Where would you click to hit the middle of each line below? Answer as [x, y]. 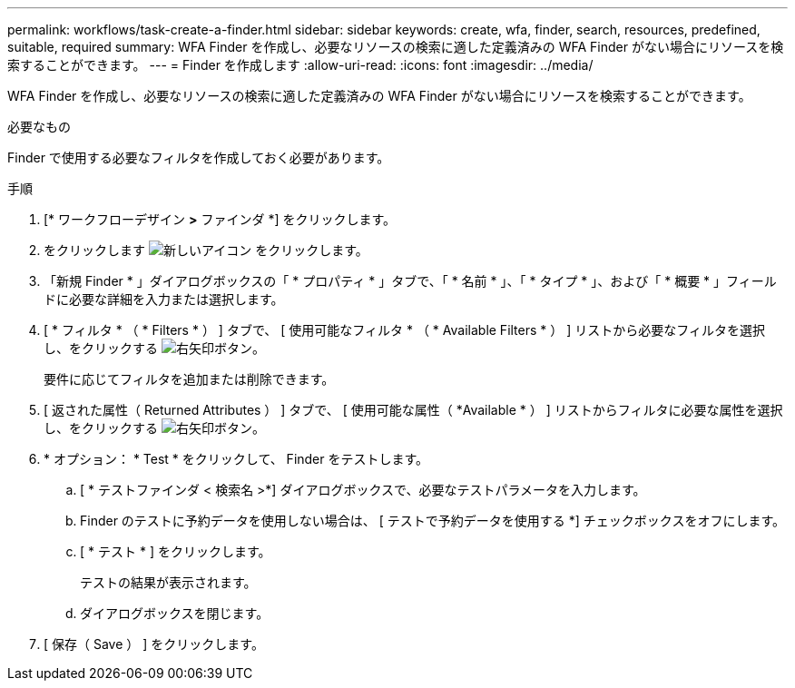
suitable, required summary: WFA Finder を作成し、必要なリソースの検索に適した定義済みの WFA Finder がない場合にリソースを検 [396, 47]
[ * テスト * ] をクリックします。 [176, 551]
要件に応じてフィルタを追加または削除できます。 [189, 379]
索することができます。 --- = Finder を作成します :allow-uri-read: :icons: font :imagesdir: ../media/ [300, 65]
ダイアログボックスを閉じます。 [175, 613]
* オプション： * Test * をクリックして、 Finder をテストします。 [236, 459]
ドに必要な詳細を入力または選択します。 [164, 299]
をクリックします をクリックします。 [206, 250]
